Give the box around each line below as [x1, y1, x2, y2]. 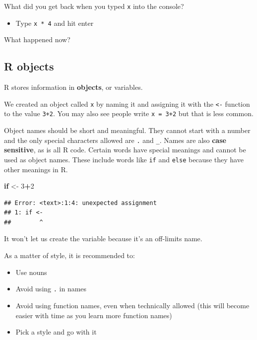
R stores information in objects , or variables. [4, 82, 143, 92]
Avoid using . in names [15, 283, 87, 294]
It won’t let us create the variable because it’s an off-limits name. [4, 233, 202, 244]
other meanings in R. [4, 164, 68, 174]
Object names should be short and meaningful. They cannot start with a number [4, 125, 251, 136]
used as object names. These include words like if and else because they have [4, 154, 244, 164]
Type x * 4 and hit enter [15, 17, 94, 28]
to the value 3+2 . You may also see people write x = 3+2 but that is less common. [4, 108, 254, 119]
